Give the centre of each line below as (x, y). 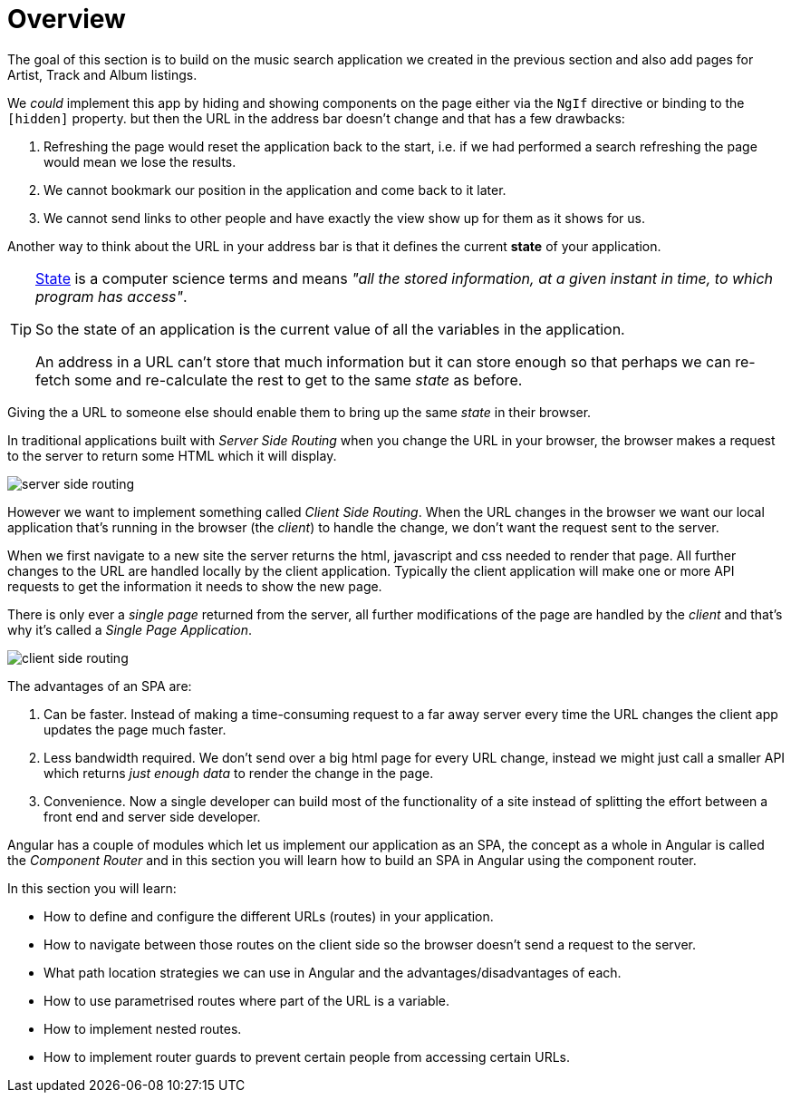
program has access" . (111, 296)
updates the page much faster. (135, 729)
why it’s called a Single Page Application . (130, 629)
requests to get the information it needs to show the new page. (195, 586)
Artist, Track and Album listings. (102, 74)
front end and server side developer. (152, 816)
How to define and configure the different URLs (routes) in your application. (269, 916)
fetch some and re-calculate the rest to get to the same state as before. (279, 380)
